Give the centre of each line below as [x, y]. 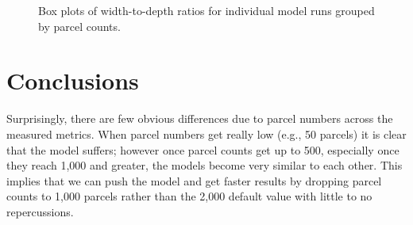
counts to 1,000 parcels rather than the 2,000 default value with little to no [189, 196]
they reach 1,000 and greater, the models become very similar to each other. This [205, 165]
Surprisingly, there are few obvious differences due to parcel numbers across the [200, 118]
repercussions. [40, 211]
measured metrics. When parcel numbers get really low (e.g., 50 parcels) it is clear [206, 133]
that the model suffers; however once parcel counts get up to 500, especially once [203, 149]
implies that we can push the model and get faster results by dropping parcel [194, 180]
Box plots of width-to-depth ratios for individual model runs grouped [206, 10]
